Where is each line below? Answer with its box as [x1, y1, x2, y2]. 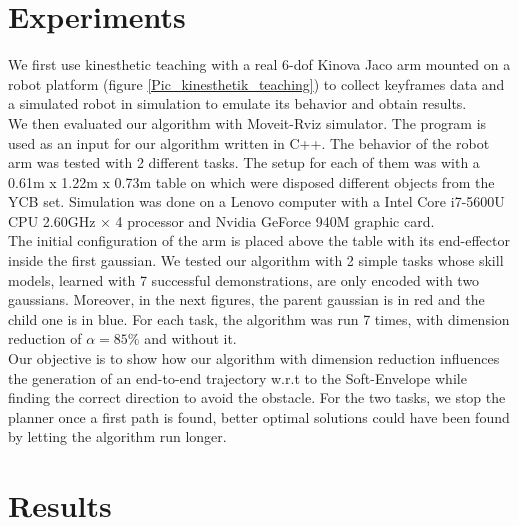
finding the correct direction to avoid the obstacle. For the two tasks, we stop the [8, 387, 506, 408]
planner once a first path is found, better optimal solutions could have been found [8, 406, 510, 427]
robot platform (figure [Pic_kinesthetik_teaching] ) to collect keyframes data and [8, 73, 505, 94]
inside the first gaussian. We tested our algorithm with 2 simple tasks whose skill [8, 250, 504, 271]
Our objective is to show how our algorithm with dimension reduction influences [8, 348, 500, 369]
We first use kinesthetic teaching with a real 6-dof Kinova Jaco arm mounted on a [8, 54, 511, 75]
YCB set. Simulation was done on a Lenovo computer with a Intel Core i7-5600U [8, 191, 505, 212]
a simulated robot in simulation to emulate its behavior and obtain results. [8, 93, 467, 114]
